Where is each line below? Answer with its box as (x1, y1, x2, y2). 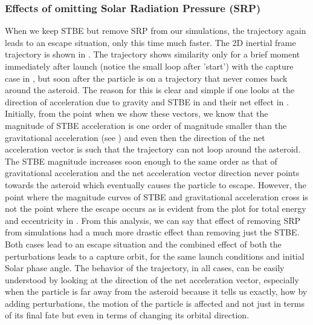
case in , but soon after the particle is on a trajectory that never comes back (5, 71, 288, 84)
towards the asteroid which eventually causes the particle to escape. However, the (5, 178, 306, 191)
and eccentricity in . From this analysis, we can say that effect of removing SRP (5, 214, 301, 226)
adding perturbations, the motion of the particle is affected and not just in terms (5, 297, 305, 309)
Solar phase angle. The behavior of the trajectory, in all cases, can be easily (5, 261, 285, 274)
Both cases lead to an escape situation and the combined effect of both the (5, 237, 282, 250)
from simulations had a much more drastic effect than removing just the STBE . (5, 226, 300, 238)
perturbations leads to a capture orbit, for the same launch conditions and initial (5, 249, 305, 262)
